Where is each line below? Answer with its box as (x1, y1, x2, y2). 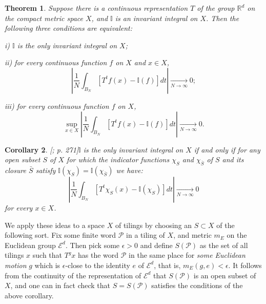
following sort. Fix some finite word (5, 230, 116, 240)
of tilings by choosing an (115, 219, 192, 230)
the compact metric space (5, 12, 83, 23)
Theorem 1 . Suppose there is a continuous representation (5, 3, 188, 13)
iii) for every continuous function (5, 100, 109, 111)
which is (34, 259, 60, 270)
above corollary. (5, 290, 54, 300)
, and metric (173, 230, 212, 240)
